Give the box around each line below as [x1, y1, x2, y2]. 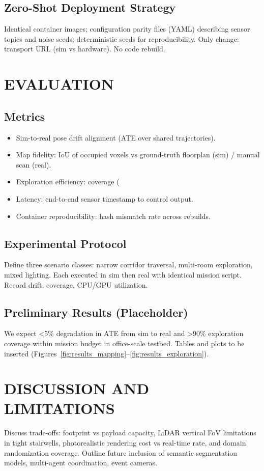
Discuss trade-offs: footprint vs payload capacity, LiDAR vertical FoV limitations [4, 427, 256, 438]
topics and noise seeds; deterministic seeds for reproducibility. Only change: [4, 33, 239, 44]
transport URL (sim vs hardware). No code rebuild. [4, 43, 165, 54]
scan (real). [16, 159, 51, 170]
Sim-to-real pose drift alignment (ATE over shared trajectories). [16, 132, 216, 143]
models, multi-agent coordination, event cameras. [4, 457, 157, 468]
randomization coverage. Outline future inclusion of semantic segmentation [4, 447, 238, 458]
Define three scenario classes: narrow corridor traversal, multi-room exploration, [4, 259, 253, 270]
